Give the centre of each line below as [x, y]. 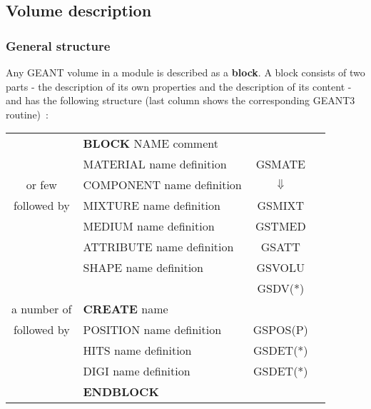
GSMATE [280, 164]
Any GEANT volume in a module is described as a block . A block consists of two [185, 72]
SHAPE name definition [143, 268]
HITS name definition [137, 350]
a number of [42, 309]
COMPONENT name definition [162, 185]
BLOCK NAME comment [151, 143]
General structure [58, 45]
